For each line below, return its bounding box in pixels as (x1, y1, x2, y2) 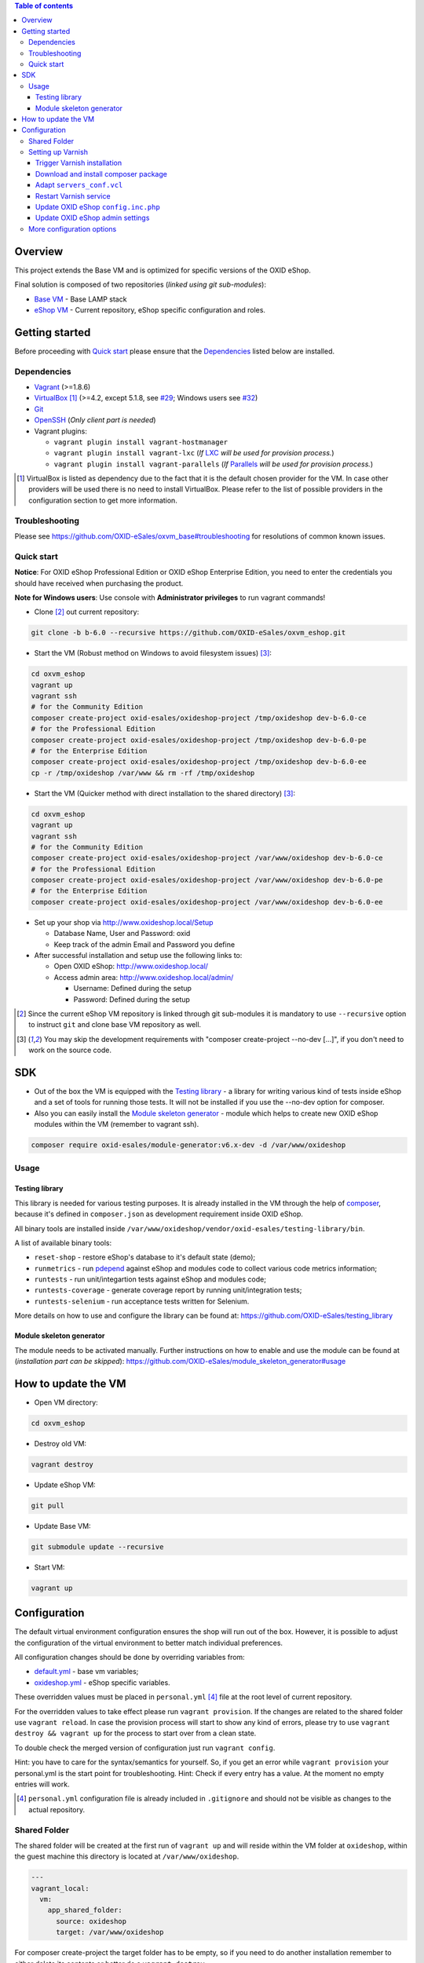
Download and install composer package (35, 169, 168, 178)
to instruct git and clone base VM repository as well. (28, 1020, 202, 1029)
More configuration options (28, 224, 117, 233)
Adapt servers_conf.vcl (35, 181, 123, 190)
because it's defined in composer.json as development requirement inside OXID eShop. (14, 1209, 304, 1219)
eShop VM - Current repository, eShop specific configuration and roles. (34, 305, 266, 314)
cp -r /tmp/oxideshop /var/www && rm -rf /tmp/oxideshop (31, 768, 255, 777)
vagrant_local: (31, 1884, 90, 1892)
